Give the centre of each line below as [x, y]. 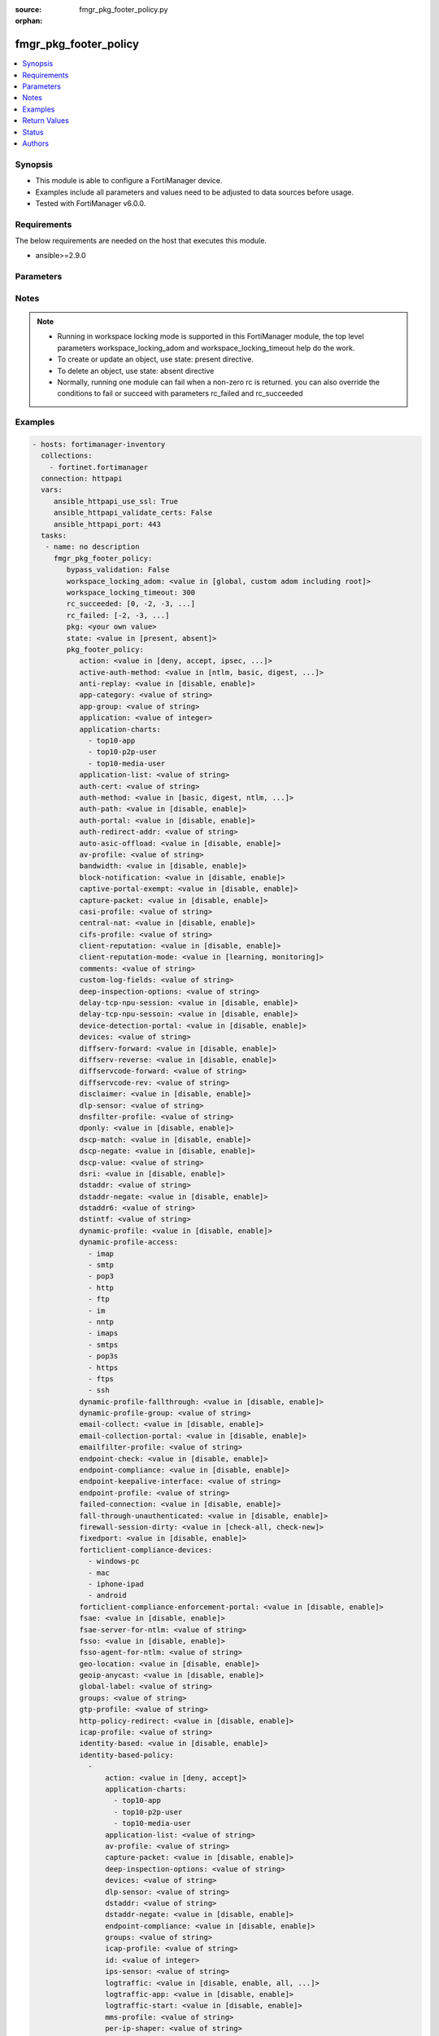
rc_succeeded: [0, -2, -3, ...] [130, 604]
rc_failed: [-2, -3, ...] [118, 615]
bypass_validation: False [118, 570]
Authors [35, 143]
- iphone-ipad [116, 1584]
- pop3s [103, 1356]
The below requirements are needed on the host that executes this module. [141, 241]
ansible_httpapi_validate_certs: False [133, 513]
